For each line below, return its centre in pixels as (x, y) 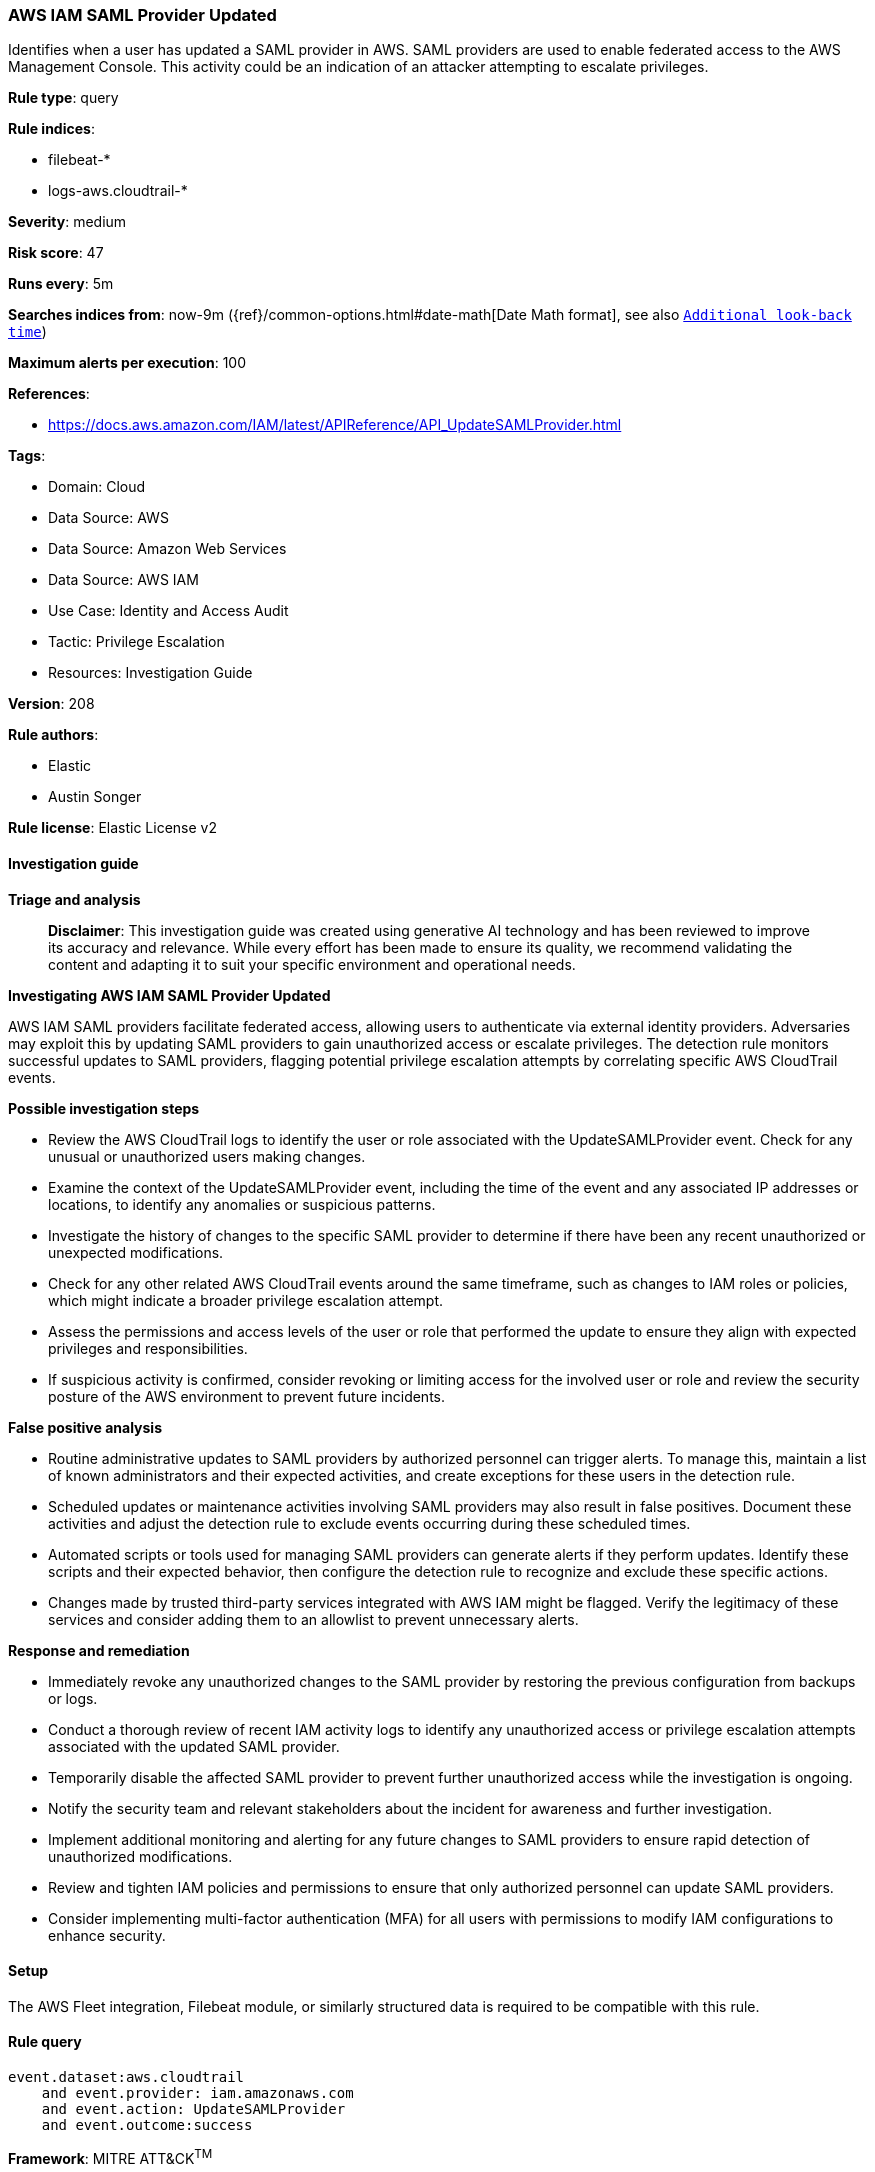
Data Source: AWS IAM (123, 580)
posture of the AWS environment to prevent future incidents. (247, 1396)
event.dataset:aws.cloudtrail (126, 2077)
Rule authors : (53, 735)
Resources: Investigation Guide (150, 673)
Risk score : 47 (56, 253)
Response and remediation (99, 1650)
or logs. (73, 1698)
